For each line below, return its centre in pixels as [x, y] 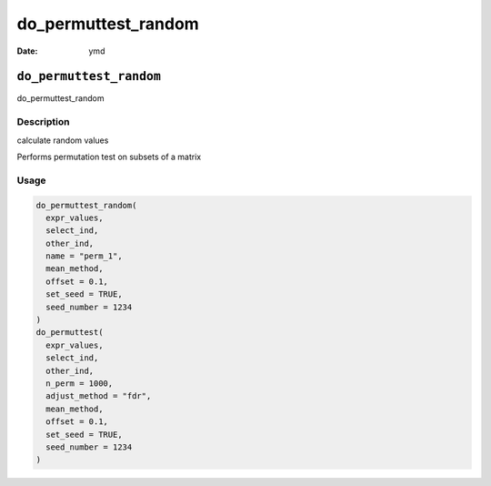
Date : [27, 51]
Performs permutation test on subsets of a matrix [109, 157]
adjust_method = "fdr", [99, 396]
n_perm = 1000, [80, 384]
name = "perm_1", [84, 256]
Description [43, 122]
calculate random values [63, 140]
